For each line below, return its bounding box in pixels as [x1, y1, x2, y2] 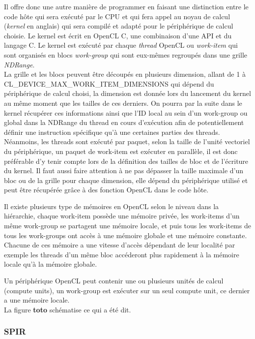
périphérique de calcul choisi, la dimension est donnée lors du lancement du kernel [4, 88, 251, 98]
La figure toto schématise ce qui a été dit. [4, 304, 131, 314]
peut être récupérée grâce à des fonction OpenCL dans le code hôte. [4, 185, 209, 195]
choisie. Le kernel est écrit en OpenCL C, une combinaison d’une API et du [4, 30, 232, 40]
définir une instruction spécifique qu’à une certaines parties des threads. [4, 126, 220, 137]
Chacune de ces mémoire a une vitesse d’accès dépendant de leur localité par [4, 240, 235, 250]
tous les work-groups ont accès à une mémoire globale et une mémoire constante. [4, 230, 247, 240]
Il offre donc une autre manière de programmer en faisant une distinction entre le [4, 1, 249, 11]
